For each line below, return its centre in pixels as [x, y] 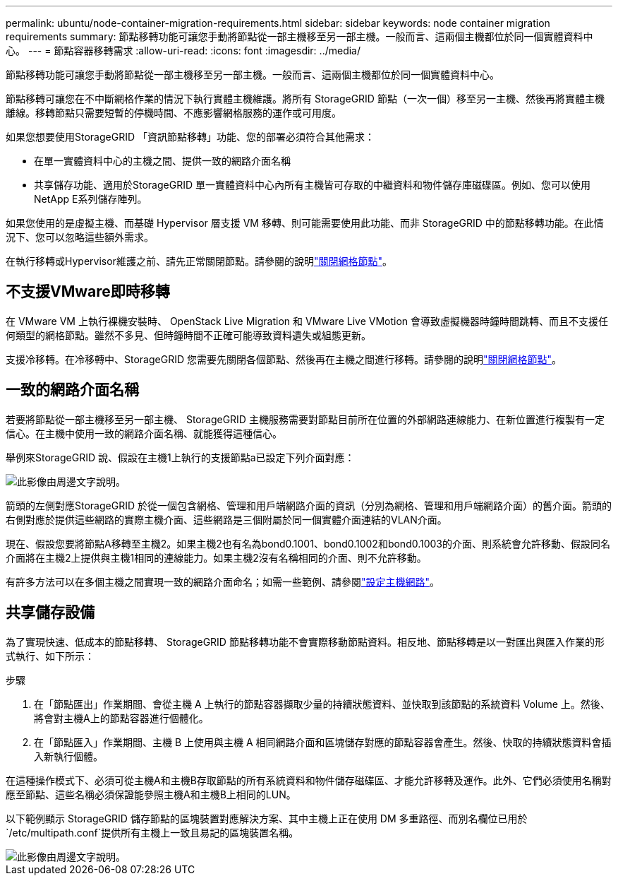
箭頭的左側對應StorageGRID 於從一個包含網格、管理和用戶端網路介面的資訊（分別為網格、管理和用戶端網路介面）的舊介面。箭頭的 [309, 505]
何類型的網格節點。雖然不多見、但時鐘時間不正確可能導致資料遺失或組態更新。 [188, 335]
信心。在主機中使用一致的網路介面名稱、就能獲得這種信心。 [144, 433]
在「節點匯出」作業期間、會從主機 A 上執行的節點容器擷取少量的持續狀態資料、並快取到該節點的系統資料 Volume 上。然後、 [322, 704]
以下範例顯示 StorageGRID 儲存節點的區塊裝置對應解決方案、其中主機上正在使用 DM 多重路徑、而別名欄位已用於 [267, 818]
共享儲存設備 [50, 613]
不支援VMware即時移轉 [88, 292]
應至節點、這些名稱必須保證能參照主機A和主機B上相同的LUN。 [151, 794]
